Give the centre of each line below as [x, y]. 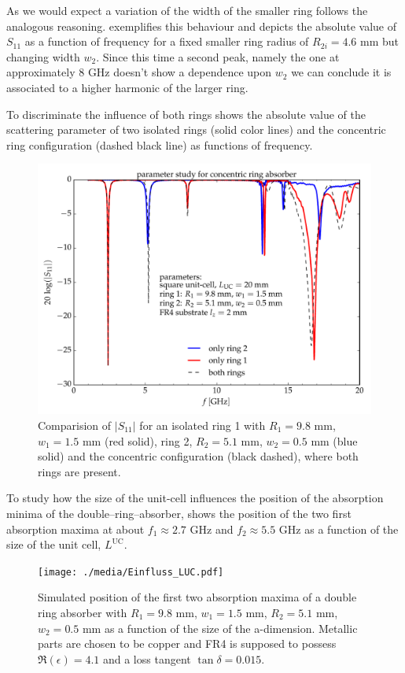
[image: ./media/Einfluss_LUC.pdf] [131, 572]
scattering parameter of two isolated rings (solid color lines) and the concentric [196, 129]
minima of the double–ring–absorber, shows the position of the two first [179, 513]
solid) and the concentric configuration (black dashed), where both [198, 456]
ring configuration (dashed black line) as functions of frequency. [160, 144]
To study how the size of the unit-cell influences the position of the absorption [195, 498]
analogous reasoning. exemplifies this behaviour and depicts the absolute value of [202, 26]
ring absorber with [83, 612]
